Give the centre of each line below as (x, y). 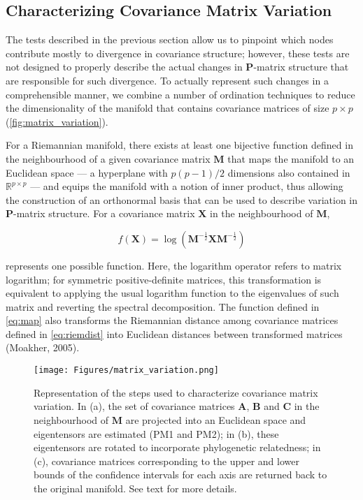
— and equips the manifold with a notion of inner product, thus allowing (187, 186)
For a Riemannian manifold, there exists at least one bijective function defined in (179, 145)
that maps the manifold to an (291, 158)
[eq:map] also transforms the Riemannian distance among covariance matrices (172, 320)
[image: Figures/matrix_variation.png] (126, 370)
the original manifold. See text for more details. (135, 488)
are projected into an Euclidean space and (216, 419)
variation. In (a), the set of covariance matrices (134, 406)
